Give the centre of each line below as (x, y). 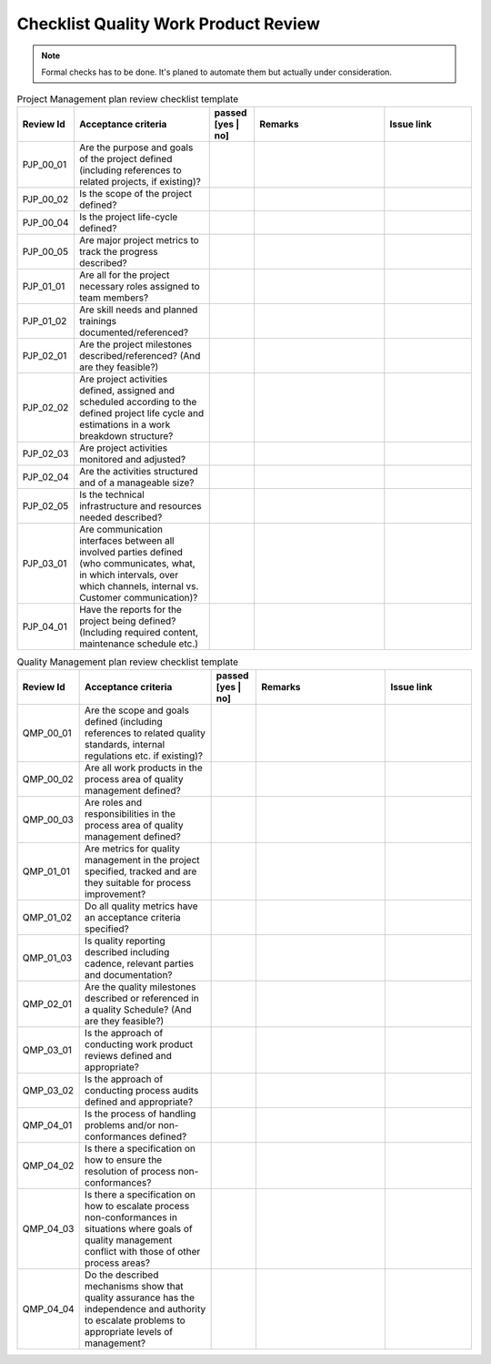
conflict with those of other (143, 1252)
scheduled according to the (138, 402)
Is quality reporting (125, 941)
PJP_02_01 (45, 355)
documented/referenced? (134, 332)
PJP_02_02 (45, 407)
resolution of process (130, 1172)
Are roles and (114, 803)
